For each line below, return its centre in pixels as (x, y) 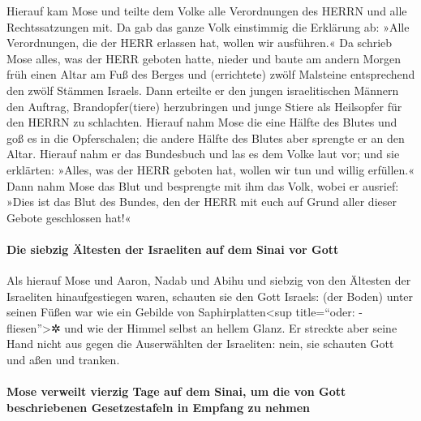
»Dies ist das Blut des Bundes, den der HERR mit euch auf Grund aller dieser (202, 202)
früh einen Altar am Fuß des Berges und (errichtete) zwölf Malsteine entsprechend (211, 74)
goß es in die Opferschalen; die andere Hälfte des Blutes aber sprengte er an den (206, 137)
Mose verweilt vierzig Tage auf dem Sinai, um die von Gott (176, 391)
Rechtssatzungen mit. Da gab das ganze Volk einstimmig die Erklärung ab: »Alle (208, 26)
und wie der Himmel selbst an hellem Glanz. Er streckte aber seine (231, 327)
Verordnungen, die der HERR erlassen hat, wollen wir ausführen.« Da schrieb (200, 43)
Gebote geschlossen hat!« (69, 217)
